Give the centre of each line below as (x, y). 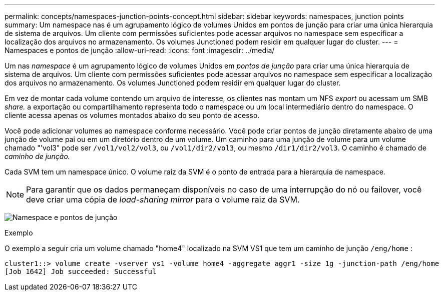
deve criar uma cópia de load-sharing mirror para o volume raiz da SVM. (163, 199)
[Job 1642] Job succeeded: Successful (81, 271)
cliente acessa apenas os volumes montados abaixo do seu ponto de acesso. (132, 115)
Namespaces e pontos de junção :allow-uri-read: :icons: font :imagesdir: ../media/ (140, 50)
